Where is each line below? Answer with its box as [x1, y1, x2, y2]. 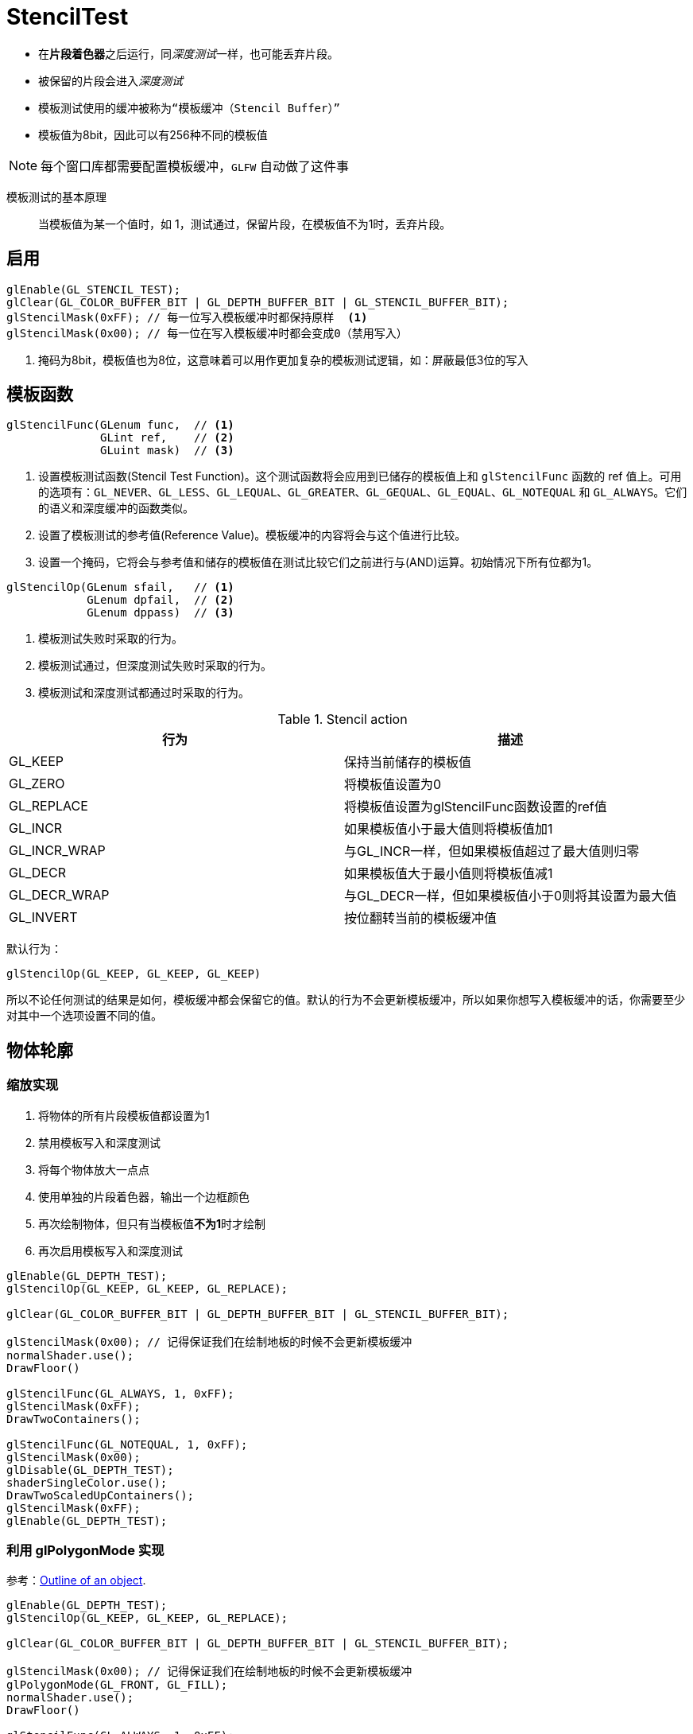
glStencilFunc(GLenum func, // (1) [6, 418, 234, 432]
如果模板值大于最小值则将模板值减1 [344, 865, 553, 882]
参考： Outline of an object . [6, 1573, 146, 1588]
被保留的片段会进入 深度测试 [38, 73, 183, 87]
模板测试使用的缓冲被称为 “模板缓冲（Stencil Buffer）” [38, 100, 340, 115]
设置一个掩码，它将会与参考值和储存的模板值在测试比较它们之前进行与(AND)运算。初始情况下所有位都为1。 [38, 555, 598, 570]
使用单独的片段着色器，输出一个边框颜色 [38, 1189, 250, 1203]
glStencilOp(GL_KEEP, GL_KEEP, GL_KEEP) [6, 967, 261, 981]
